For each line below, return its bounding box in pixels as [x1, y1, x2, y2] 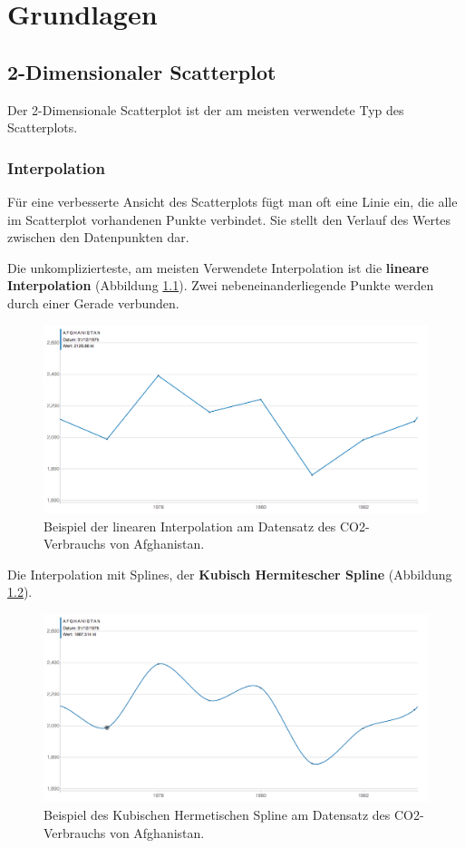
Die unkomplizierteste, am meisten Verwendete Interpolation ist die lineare [7, 258, 429, 277]
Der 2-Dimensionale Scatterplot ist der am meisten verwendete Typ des [7, 100, 404, 119]
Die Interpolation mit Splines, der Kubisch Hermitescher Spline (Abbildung [7, 564, 452, 583]
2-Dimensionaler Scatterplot [7, 57, 276, 85]
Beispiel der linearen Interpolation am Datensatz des [44, 516, 336, 535]
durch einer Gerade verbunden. [7, 293, 179, 312]
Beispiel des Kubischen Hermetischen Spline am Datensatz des [44, 804, 391, 824]
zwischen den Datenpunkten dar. [7, 228, 189, 247]
